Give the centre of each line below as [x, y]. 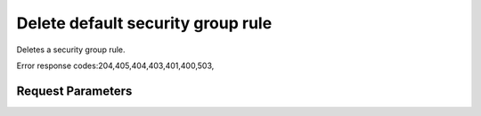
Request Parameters [74, 91]
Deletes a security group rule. [71, 50]
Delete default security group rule [144, 23]
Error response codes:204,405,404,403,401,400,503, [115, 66]
